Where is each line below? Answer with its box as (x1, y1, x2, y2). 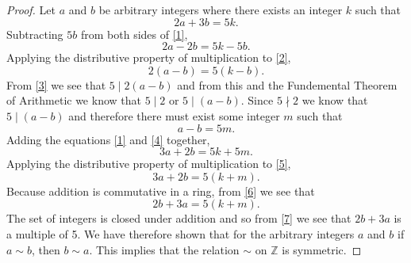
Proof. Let (6, 2, 56, 17)
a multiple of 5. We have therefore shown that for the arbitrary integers (6, 225, 355, 242)
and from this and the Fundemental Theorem (177, 76, 398, 93)
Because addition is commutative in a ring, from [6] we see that (6, 182, 315, 199)
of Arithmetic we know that (6, 92, 141, 109)
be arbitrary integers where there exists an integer (98, 2, 343, 17)
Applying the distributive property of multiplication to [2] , (6, 49, 291, 66)
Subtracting (6, 25, 63, 42)
